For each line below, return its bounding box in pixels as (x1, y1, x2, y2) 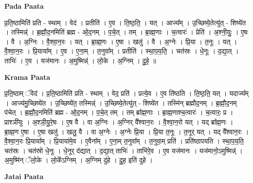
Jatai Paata (4, 171, 44, 181)
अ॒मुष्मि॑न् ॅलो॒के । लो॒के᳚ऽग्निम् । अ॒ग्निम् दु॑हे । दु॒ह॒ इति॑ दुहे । (4, 155, 153, 165)
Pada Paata (4, 1, 44, 11)
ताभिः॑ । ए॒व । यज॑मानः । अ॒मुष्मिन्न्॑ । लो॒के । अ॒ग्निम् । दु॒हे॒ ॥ (4, 55, 156, 65)
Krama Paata (4, 72, 50, 82)
